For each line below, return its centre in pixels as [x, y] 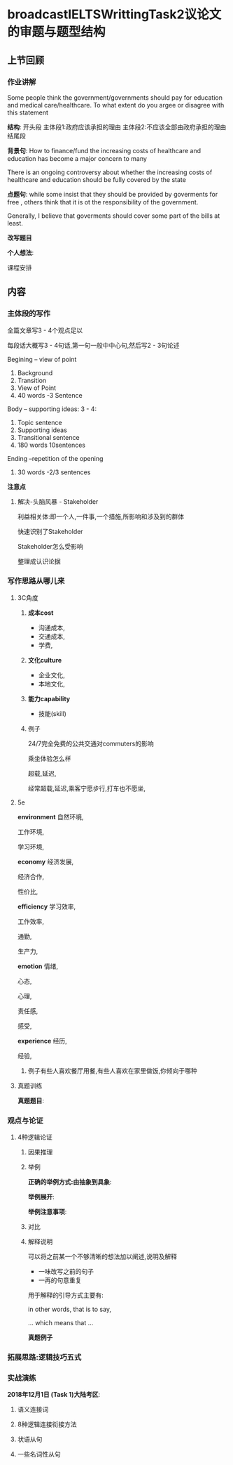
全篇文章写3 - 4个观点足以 [45, 330]
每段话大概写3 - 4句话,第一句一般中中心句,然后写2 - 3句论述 [93, 345]
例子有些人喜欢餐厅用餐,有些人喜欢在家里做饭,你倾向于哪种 [112, 1070]
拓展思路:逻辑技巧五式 [44, 1357]
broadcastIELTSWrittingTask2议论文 [114, 14]
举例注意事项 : [47, 1212]
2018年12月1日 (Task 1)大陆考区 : [54, 1395]
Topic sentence [40, 422]
